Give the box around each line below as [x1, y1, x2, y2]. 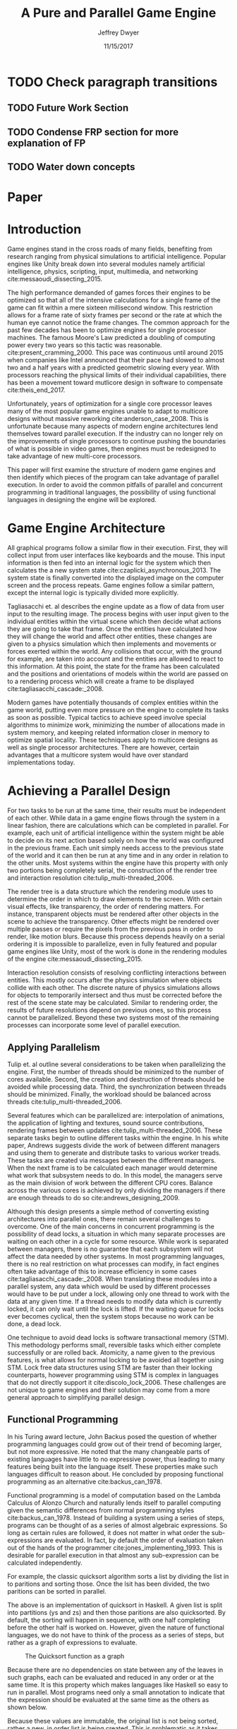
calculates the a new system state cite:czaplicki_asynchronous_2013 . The [7, 566, 221, 575]
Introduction [7, 221, 82, 238]
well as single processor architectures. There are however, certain [7, 743, 200, 752]
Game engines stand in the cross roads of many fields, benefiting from [7, 245, 213, 253]
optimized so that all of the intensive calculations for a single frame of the [7, 296, 221, 305]
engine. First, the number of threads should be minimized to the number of [7, 1067, 224, 1076]
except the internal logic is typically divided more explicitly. [7, 589, 179, 597]
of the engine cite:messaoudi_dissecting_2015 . [7, 955, 143, 963]
